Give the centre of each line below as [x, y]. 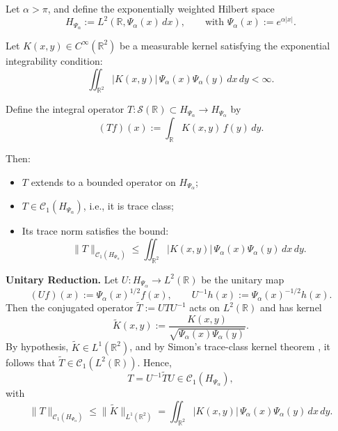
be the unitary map [243, 279]
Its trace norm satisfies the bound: [95, 231]
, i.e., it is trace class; [128, 206]
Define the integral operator [65, 109]
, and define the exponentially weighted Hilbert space [161, 8]
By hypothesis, [37, 346]
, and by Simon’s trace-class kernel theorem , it [230, 346]
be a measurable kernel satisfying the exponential [225, 45]
